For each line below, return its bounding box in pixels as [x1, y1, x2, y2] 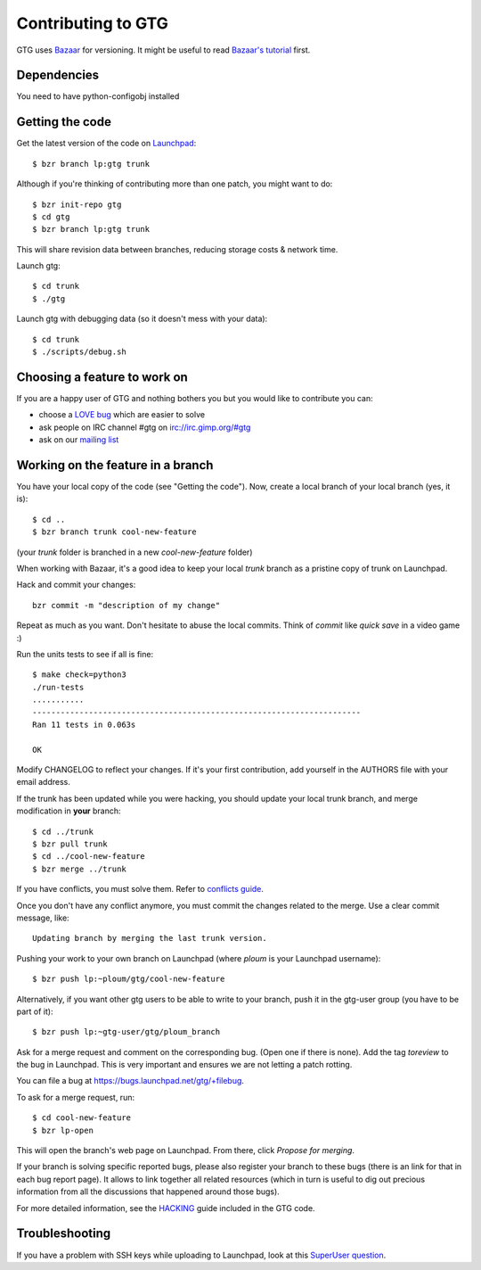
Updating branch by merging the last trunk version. [32, 933, 267, 944]
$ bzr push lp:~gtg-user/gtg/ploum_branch [32, 1027, 221, 1037]
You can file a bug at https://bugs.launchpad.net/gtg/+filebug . [16, 1076, 245, 1086]
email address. [16, 777, 71, 788]
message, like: [16, 912, 70, 923]
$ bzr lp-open [32, 1125, 94, 1135]
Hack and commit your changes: [16, 580, 136, 590]
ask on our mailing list [38, 434, 119, 445]
